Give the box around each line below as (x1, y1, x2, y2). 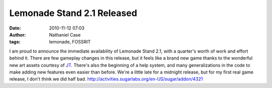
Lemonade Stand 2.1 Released (9, 7, 138, 18)
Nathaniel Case (49, 31, 81, 37)
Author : (9, 31, 26, 37)
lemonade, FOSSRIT (49, 39, 91, 45)
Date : (9, 25, 21, 31)
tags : (9, 39, 21, 45)
